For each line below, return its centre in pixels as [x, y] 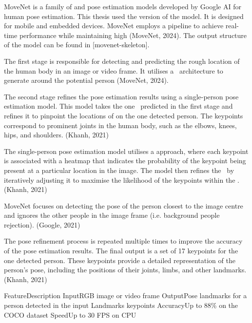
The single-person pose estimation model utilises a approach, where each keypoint [126, 151]
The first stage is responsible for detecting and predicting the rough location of [122, 61]
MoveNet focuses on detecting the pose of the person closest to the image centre [124, 205]
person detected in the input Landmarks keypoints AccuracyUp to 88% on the [121, 305]
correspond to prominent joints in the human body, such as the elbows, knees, [120, 125]
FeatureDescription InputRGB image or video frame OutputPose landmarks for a [126, 295]
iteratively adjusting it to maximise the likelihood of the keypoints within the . [122, 180]
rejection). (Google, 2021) [42, 224]
